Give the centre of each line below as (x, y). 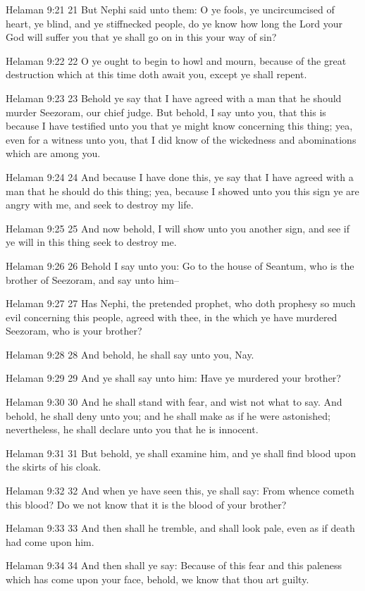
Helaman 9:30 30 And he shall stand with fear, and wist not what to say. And (174, 402)
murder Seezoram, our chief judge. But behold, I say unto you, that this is (166, 112)
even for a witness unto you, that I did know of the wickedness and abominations (181, 139)
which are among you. (53, 153)
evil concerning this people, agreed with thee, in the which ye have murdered (172, 317)
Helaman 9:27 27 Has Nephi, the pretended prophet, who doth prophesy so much (181, 303)
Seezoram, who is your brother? (74, 331)
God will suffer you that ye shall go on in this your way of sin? (141, 37)
